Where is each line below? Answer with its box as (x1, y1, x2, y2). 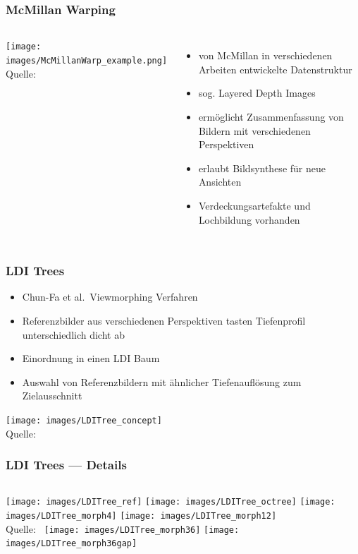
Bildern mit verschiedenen (198, 123, 311, 138)
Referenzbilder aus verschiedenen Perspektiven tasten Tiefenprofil (22, 313, 306, 327)
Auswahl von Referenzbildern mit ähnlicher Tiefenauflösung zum (22, 374, 302, 389)
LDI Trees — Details (6, 456, 127, 474)
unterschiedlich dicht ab (22, 327, 125, 342)
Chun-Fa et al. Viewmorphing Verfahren (22, 289, 198, 304)
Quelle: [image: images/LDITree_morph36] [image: (6, 521, 240, 536)
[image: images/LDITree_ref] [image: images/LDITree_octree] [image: (6, 497, 335, 507)
